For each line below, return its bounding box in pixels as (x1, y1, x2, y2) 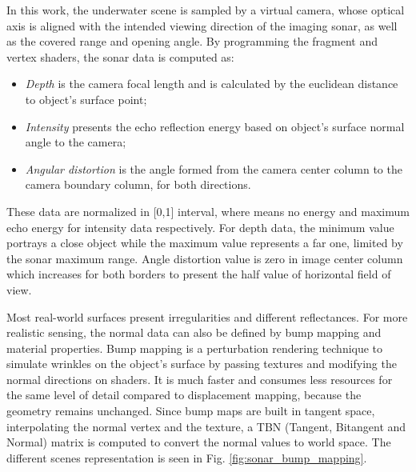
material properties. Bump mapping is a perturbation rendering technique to (6, 339, 383, 356)
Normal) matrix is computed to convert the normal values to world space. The (6, 434, 391, 450)
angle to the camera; (25, 134, 126, 150)
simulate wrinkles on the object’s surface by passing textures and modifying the (6, 355, 397, 372)
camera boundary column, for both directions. (25, 176, 251, 193)
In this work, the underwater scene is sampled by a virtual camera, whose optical (6, 2, 405, 18)
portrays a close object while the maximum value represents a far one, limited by (6, 234, 403, 251)
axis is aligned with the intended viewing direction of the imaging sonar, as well (6, 17, 398, 34)
